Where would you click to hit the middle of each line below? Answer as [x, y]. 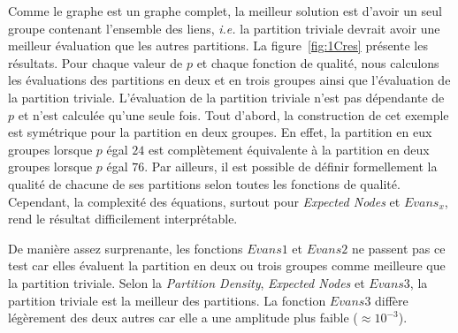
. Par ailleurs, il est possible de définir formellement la [291, 166]
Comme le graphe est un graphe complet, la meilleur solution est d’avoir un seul [225, 11]
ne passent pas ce [398, 248]
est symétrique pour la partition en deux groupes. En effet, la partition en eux [220, 132]
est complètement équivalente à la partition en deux [289, 149]
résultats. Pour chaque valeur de [95, 62]
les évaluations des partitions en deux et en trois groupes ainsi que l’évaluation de [229, 80]
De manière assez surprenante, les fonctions [126, 248]
